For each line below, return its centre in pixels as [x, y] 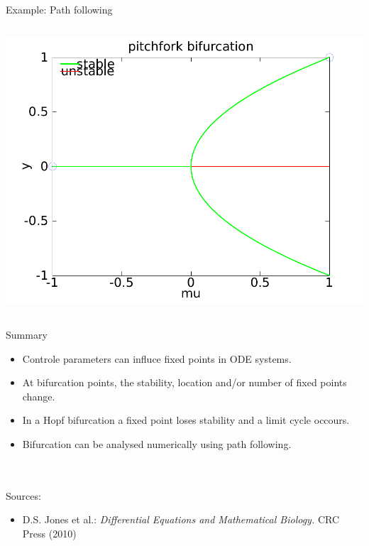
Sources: [23, 495]
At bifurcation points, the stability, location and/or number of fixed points [184, 382]
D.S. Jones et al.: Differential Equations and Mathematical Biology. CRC [181, 519]
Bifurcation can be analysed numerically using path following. [157, 444]
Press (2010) [49, 533]
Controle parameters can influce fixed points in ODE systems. [157, 358]
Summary [27, 335]
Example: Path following [59, 9]
